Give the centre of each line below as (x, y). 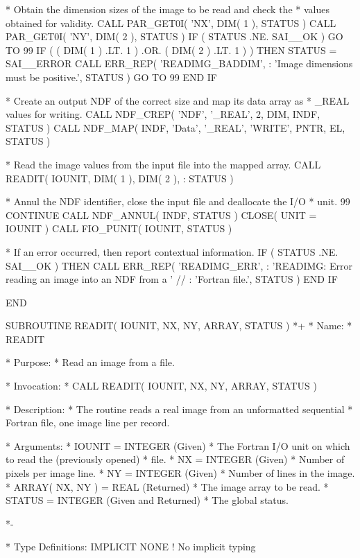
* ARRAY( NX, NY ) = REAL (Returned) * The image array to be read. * (167, 486)
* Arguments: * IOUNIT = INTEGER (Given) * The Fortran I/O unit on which (178, 445)
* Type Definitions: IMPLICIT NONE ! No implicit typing (131, 547)
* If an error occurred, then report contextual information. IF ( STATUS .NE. (172, 251)
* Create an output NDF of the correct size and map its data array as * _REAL (178, 100)
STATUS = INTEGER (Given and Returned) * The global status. (147, 500)
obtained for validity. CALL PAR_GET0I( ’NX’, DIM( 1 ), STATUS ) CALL (171, 23)
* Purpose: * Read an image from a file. (90, 362)
